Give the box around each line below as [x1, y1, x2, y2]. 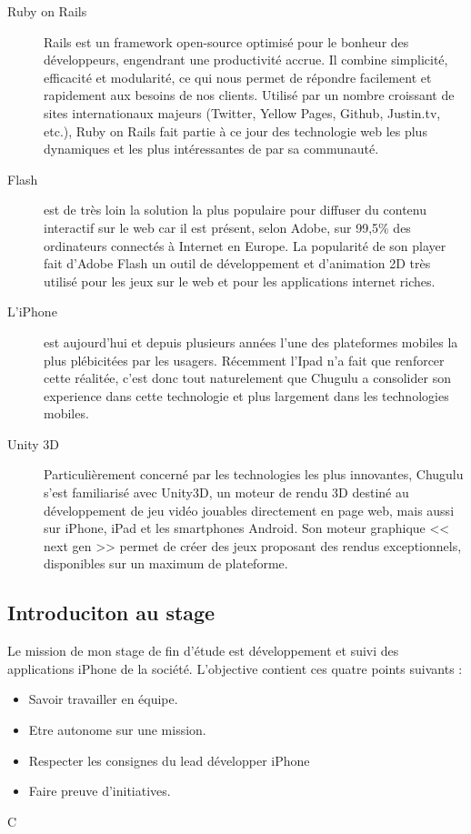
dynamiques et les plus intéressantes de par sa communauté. [44, 139, 379, 158]
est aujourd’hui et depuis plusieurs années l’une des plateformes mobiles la [44, 332, 458, 351]
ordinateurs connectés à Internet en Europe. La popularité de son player [44, 236, 446, 255]
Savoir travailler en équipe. [28, 689, 178, 708]
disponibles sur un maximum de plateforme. [44, 554, 288, 573]
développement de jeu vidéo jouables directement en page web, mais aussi [44, 500, 455, 519]
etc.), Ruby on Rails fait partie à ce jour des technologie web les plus [44, 121, 427, 140]
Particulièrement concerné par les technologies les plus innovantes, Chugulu [44, 465, 464, 484]
